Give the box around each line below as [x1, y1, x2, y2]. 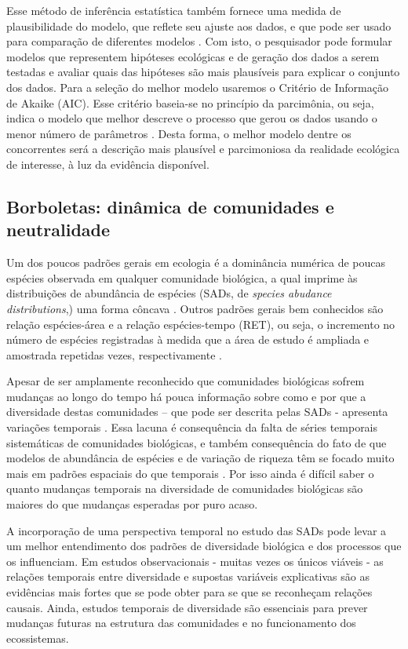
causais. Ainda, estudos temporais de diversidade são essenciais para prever [6, 599, 368, 615]
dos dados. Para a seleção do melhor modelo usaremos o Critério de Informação [6, 78, 388, 95]
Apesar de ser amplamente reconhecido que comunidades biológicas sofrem [6, 373, 365, 389]
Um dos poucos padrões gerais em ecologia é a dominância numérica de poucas [6, 254, 386, 271]
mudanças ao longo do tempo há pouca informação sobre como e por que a [6, 388, 366, 404]
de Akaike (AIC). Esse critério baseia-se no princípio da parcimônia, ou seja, [6, 94, 374, 111]
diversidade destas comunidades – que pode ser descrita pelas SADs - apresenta [6, 403, 388, 420]
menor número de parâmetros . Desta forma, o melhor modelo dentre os [6, 125, 352, 141]
